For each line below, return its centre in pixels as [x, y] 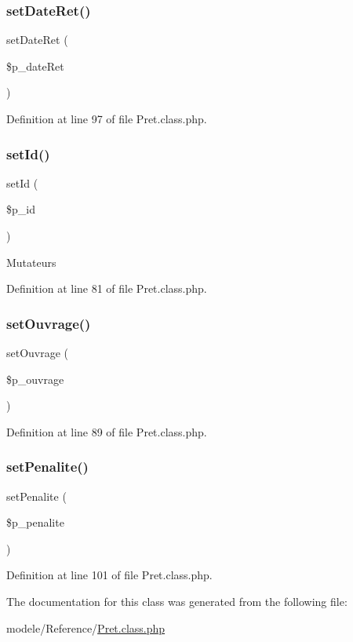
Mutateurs [31, 262]
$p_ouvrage [35, 379]
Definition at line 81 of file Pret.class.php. [107, 288]
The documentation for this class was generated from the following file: [177, 601]
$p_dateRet [35, 66]
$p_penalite [35, 522]
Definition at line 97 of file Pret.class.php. [107, 119]
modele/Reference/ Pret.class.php [86, 627]
